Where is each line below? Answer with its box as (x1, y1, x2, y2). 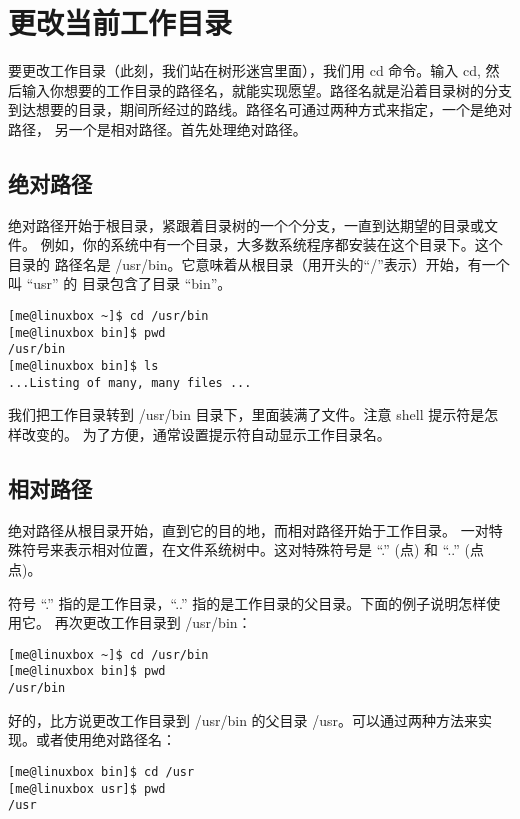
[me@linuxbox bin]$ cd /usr (8, 764, 195, 779)
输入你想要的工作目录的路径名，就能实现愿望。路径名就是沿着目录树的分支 (21, 79, 512, 100)
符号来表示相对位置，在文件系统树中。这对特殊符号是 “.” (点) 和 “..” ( (21, 539, 470, 560)
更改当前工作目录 (8, 2, 233, 43)
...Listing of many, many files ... (8, 375, 252, 390)
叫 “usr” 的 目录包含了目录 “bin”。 (8, 273, 232, 294)
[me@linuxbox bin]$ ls (8, 359, 159, 374)
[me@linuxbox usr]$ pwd (8, 781, 166, 796)
